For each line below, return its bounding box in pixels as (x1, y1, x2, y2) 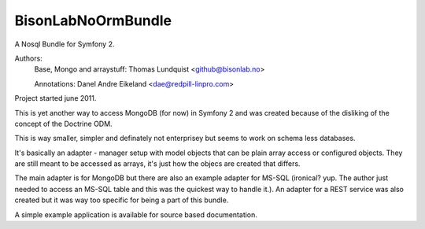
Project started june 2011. (14, 94, 97, 103)
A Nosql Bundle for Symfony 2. (14, 39, 115, 49)
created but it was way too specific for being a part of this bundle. (14, 195, 229, 205)
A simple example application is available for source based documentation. (14, 209, 257, 220)
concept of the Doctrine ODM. (14, 119, 113, 128)
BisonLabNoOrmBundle (14, 12, 172, 29)
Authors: (14, 54, 42, 63)
